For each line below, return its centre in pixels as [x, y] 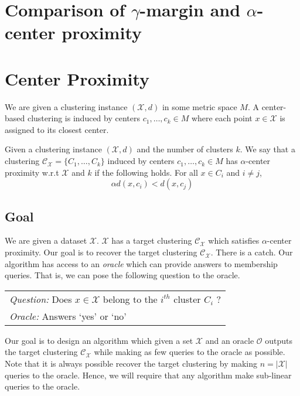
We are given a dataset [46, 240]
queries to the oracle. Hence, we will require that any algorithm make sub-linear [148, 375]
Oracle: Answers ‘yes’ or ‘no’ [68, 316]
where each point [222, 118]
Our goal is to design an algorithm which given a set [99, 340]
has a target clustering [152, 240]
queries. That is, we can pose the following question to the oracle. [122, 275]
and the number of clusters [185, 149]
